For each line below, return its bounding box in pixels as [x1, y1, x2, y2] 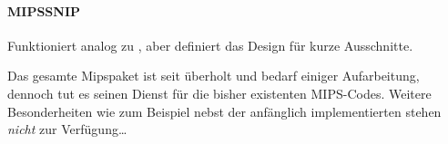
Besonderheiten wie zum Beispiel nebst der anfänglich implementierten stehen [7, 101, 442, 120]
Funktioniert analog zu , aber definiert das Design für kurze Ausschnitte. [7, 35, 413, 54]
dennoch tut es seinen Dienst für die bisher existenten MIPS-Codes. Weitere [7, 83, 432, 102]
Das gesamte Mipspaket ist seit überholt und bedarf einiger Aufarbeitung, [7, 66, 420, 85]
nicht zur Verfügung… [7, 120, 127, 139]
